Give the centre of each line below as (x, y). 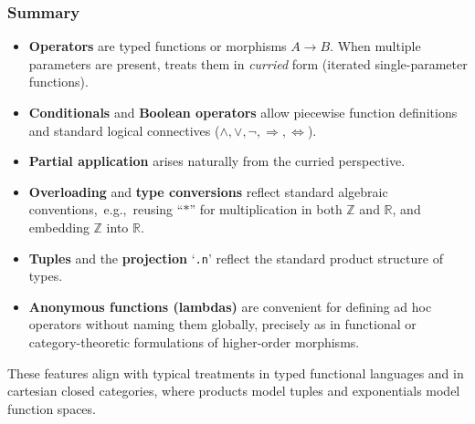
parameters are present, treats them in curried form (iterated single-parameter (248, 63)
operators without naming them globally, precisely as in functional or (222, 324)
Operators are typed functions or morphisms (158, 46)
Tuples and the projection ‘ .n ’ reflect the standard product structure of (236, 258)
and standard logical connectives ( (124, 130)
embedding (59, 227)
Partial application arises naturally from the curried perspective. (217, 161)
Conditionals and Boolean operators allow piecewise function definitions (243, 112)
